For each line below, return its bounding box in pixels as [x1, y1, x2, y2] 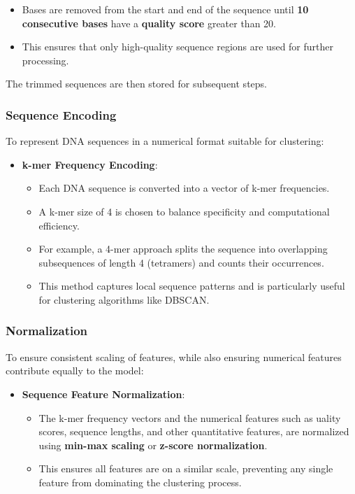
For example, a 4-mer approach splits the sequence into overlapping [38, 241, 328, 256]
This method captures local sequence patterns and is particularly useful [38, 278, 345, 293]
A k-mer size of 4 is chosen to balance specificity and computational [38, 204, 330, 218]
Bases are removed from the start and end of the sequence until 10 [22, 2, 309, 16]
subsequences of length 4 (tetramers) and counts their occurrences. [38, 255, 324, 269]
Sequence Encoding [6, 106, 117, 123]
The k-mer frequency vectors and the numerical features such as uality [38, 410, 341, 425]
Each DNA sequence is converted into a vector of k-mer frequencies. [38, 181, 330, 195]
